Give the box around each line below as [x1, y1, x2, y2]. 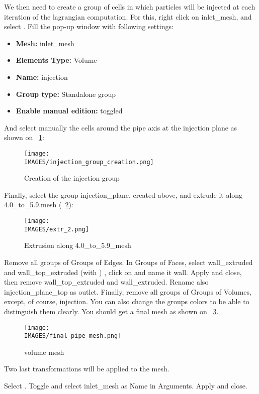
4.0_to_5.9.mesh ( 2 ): [4, 199, 73, 210]
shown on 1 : [4, 132, 44, 143]
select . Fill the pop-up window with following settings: [4, 21, 174, 32]
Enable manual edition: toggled [16, 105, 123, 116]
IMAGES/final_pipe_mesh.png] [24, 332, 122, 340]
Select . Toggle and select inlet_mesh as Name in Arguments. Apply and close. [4, 380, 247, 390]
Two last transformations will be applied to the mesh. [4, 363, 169, 374]
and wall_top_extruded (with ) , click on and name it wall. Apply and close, [4, 267, 242, 277]
